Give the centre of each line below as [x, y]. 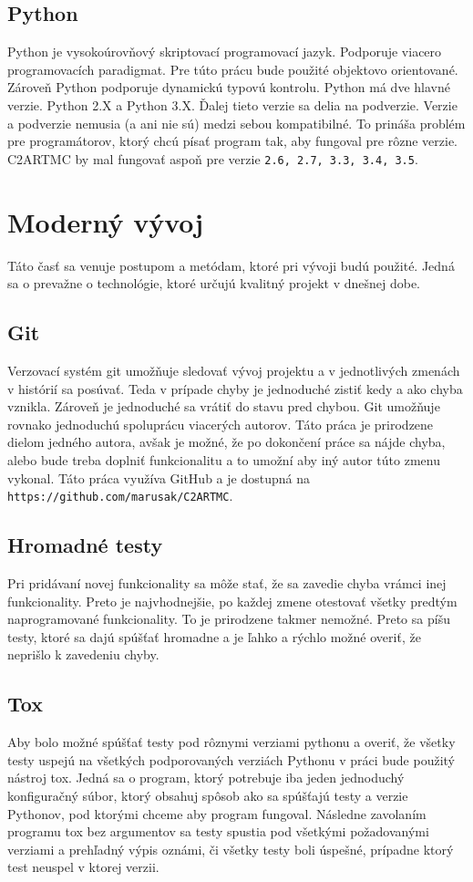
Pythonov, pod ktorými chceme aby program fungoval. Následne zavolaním [217, 813]
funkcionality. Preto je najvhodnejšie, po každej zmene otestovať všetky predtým [232, 601]
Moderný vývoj [106, 221]
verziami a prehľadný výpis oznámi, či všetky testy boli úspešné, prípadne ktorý [231, 849]
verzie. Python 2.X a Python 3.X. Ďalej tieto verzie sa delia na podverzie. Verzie [232, 104]
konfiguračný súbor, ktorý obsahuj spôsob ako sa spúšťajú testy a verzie [208, 795]
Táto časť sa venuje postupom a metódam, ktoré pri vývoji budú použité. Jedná [231, 265]
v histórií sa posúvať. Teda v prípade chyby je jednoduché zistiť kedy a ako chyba [235, 388]
